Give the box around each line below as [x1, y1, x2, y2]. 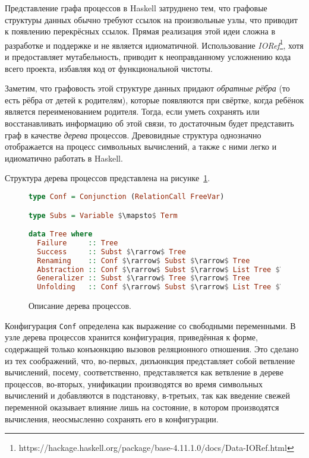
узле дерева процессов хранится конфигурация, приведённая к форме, [5, 331, 258, 343]
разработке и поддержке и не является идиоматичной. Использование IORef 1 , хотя [5, 37, 304, 51]
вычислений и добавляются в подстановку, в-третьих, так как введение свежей [5, 389, 290, 402]
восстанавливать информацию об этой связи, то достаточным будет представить [5, 117, 294, 129]
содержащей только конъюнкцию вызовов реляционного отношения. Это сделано [5, 343, 299, 355]
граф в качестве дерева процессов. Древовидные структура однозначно [5, 128, 261, 141]
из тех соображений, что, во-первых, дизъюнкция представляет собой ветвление [5, 354, 295, 367]
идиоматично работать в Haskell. [5, 151, 123, 164]
